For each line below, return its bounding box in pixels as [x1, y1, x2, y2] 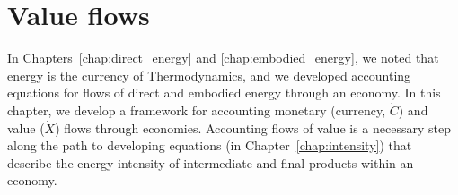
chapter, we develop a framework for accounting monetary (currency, [7, 100, 386, 119]
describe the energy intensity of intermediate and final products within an [7, 153, 414, 172]
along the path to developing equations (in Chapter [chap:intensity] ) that [7, 136, 412, 155]
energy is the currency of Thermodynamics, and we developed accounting [7, 65, 411, 84]
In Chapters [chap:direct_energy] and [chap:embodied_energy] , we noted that [7, 48, 439, 67]
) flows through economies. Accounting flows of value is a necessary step [55, 118, 451, 137]
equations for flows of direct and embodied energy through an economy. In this [7, 83, 441, 102]
